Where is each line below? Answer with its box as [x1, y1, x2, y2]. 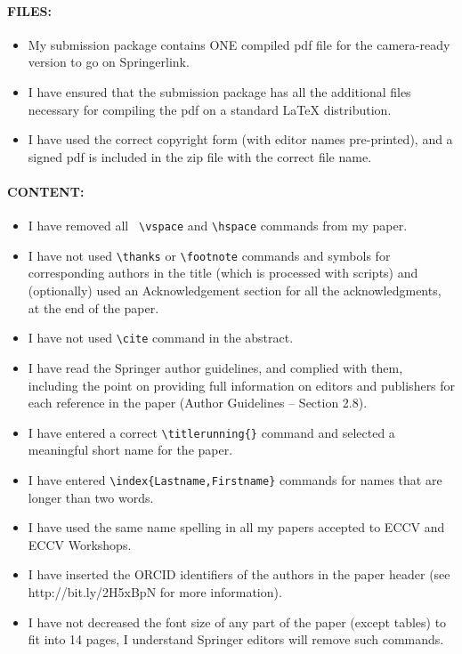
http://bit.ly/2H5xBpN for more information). [28, 582, 282, 601]
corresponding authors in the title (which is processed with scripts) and [28, 263, 418, 282]
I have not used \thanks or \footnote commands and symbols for [28, 246, 391, 264]
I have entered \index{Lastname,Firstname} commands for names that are [28, 470, 442, 488]
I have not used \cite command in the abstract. [28, 328, 294, 347]
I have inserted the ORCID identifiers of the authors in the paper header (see [28, 565, 450, 584]
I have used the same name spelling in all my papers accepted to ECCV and [28, 518, 445, 537]
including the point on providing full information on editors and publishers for [28, 375, 456, 394]
